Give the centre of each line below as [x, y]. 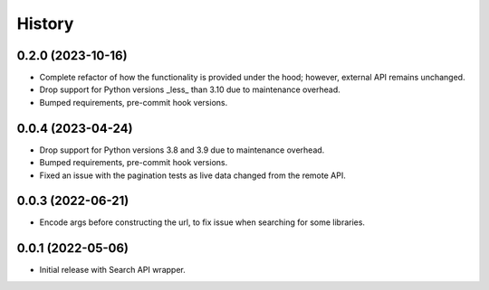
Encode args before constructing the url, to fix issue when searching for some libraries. [202, 222]
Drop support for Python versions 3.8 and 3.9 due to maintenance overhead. [182, 150]
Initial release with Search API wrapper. [112, 270]
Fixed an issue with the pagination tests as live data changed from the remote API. [192, 175]
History [45, 23]
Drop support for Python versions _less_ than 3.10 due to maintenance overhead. [190, 89]
